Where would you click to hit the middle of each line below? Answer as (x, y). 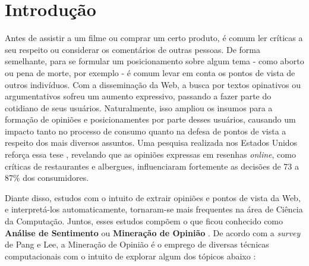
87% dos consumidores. (47, 178)
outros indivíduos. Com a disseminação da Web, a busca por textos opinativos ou (153, 84)
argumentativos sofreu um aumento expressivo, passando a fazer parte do (138, 96)
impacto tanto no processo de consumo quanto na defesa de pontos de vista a (146, 131)
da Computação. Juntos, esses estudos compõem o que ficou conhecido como (144, 221)
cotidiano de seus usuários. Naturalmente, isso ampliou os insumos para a (139, 107)
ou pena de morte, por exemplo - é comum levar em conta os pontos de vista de (150, 72)
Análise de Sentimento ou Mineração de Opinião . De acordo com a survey (153, 232)
